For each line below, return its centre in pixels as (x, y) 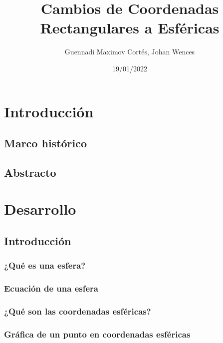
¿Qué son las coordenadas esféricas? (78, 311)
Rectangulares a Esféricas (130, 28)
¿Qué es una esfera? (45, 265)
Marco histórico (46, 143)
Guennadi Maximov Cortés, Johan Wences (130, 52)
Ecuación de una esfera (51, 288)
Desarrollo (40, 209)
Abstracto (30, 172)
